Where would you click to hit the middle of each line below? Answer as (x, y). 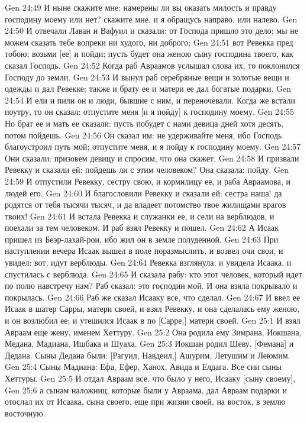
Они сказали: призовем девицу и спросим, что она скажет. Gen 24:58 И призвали (152, 158)
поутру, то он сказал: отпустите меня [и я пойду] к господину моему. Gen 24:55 (149, 112)
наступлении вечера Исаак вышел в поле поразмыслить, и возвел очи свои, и (144, 251)
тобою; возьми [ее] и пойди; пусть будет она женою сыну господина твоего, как (149, 54)
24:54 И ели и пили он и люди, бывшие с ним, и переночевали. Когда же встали (150, 100)
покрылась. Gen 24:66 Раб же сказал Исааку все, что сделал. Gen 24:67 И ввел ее (153, 297)
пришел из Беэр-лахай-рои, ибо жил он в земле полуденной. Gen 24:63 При (142, 239)
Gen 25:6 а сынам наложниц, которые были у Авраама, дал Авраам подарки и (146, 390)
